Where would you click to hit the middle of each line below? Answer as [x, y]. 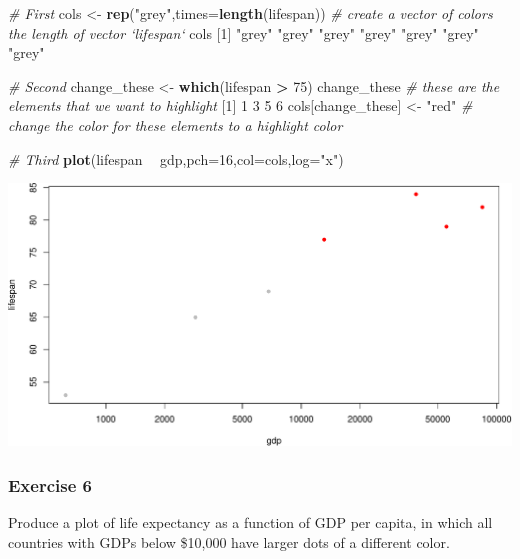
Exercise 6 [50, 484]
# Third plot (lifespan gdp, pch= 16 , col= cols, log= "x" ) [176, 158]
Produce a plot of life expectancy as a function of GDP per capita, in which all [250, 522]
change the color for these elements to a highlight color [175, 124]
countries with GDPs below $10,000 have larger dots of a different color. [229, 541]
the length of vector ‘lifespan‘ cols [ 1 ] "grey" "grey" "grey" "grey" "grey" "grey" [243, 32]
